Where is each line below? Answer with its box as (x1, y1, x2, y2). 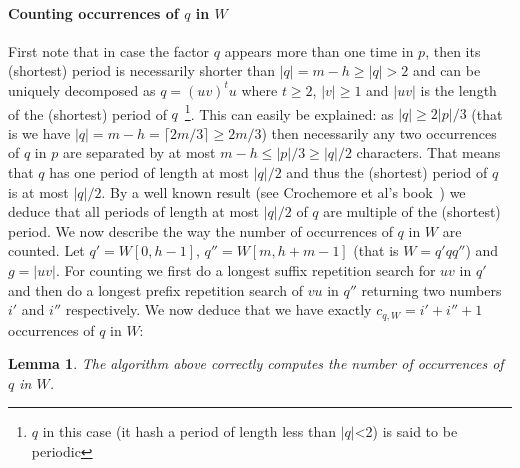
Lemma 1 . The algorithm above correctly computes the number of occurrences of (8, 353, 504, 374)
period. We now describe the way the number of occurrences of (8, 220, 393, 241)
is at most (8, 181, 69, 202)
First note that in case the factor (8, 40, 210, 61)
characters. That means (356, 142, 501, 163)
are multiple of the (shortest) (323, 201, 501, 222)
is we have (8, 122, 71, 143)
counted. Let (8, 240, 85, 261)
